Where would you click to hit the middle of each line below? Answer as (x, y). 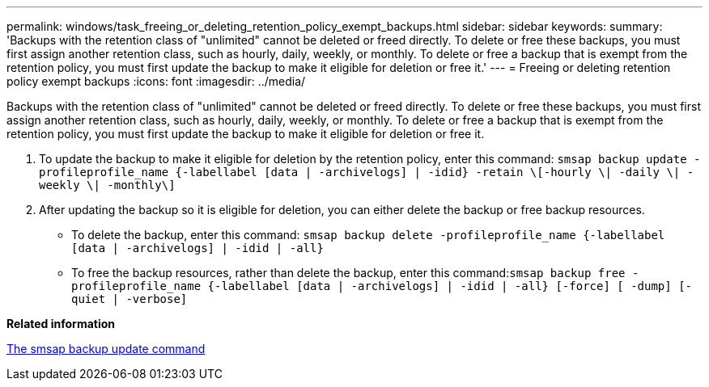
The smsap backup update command (106, 349)
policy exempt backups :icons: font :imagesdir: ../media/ (156, 81)
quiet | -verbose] (129, 299)
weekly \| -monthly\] (107, 185)
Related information (61, 324)
